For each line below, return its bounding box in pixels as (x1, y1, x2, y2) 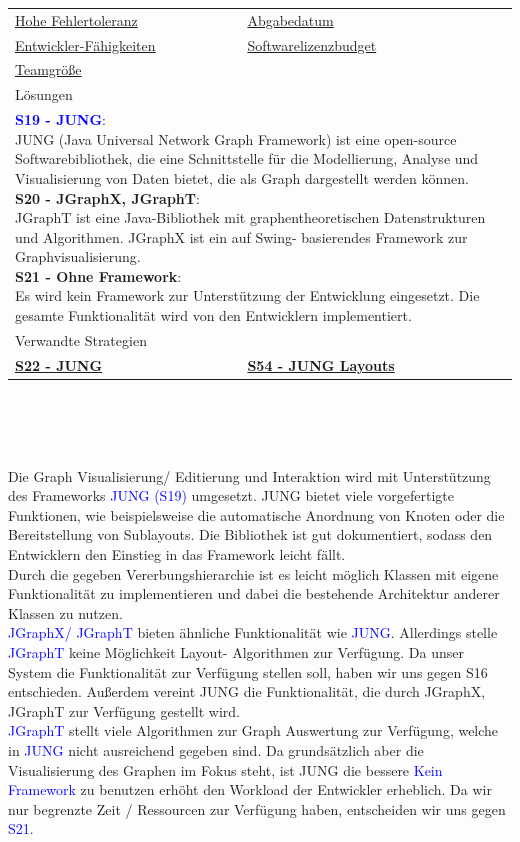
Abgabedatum (247, 9, 334, 30)
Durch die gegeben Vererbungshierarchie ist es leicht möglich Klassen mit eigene (8, 563, 499, 584)
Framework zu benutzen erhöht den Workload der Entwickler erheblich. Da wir (8, 779, 492, 800)
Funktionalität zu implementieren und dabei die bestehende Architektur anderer (8, 583, 500, 604)
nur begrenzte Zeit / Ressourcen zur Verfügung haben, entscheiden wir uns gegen (8, 798, 506, 819)
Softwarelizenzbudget (247, 34, 377, 55)
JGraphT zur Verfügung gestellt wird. (8, 700, 240, 721)
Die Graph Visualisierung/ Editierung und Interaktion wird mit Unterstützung (8, 465, 491, 486)
